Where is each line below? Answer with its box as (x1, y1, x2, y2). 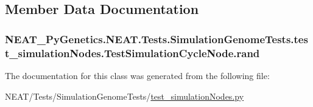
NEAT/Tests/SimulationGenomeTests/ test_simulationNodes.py (5, 89, 244, 102)
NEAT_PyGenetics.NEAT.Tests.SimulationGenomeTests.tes (5, 31, 308, 46)
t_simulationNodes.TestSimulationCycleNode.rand (5, 45, 260, 60)
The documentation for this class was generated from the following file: (5, 69, 270, 81)
